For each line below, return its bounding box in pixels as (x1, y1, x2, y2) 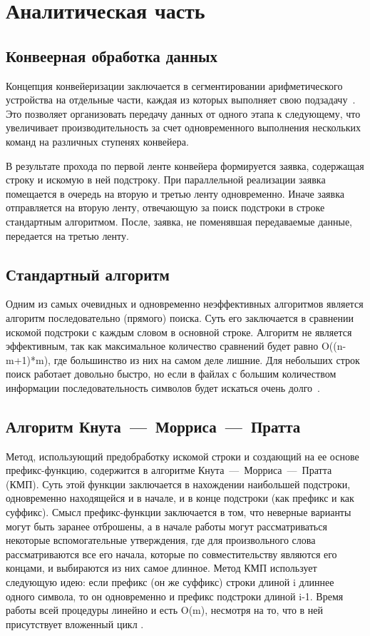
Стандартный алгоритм (6, 263, 170, 285)
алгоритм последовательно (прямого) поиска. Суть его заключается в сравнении (6, 310, 354, 325)
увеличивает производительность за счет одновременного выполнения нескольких (6, 120, 361, 135)
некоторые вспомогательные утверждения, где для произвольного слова (6, 532, 316, 547)
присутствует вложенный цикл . (6, 616, 144, 631)
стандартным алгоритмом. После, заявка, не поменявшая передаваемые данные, (6, 213, 353, 228)
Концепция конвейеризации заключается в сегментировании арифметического (6, 78, 343, 93)
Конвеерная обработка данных (6, 44, 217, 66)
